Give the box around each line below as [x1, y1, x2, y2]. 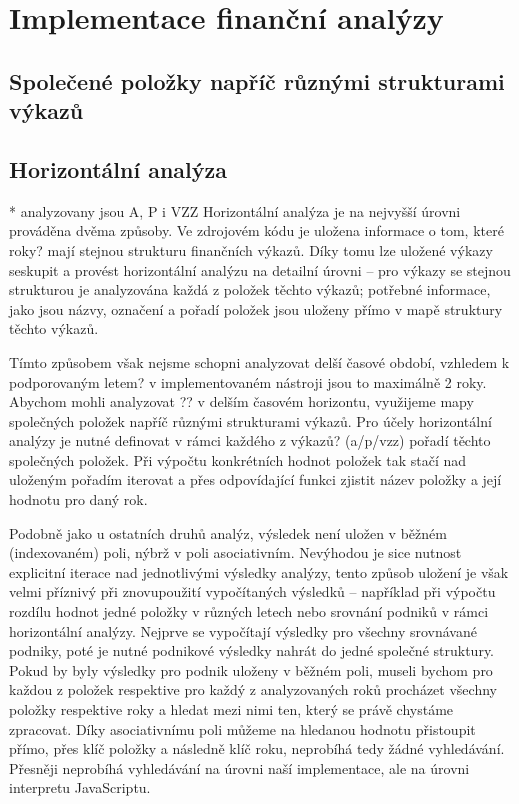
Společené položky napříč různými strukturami [9, 65, 505, 96]
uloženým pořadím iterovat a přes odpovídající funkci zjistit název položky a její [9, 469, 502, 490]
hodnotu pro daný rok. [9, 489, 148, 510]
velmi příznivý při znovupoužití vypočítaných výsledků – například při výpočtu [9, 581, 496, 602]
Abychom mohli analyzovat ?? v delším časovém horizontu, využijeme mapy [9, 391, 474, 412]
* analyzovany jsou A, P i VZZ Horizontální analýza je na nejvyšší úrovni [9, 200, 461, 221]
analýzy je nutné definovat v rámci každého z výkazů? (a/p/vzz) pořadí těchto [9, 430, 491, 451]
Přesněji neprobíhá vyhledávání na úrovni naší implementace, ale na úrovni [9, 757, 470, 778]
